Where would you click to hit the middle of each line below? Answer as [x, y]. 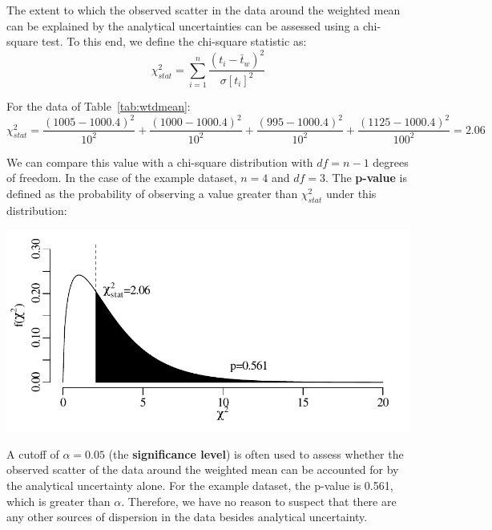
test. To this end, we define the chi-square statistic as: [174, 41]
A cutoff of [33, 453]
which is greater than [58, 501]
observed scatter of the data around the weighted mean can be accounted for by [203, 469]
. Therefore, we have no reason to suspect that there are [259, 501]
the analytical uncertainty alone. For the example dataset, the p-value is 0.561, [200, 485]
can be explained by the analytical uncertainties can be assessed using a [183, 25]
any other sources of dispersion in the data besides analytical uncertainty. [187, 517]
